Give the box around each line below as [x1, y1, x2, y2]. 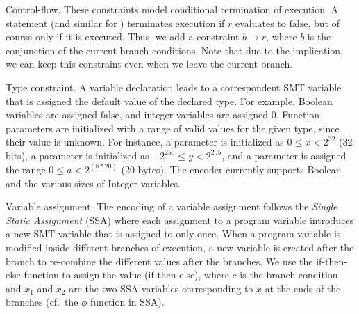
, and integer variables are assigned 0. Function [119, 107, 320, 122]
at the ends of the [265, 281, 341, 295]
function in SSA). [90, 295, 165, 309]
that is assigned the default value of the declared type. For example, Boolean [6, 93, 333, 108]
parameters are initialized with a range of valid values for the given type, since [6, 120, 340, 135]
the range [6, 162, 46, 176]
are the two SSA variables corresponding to [69, 281, 253, 295]
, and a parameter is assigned [222, 148, 347, 162]
